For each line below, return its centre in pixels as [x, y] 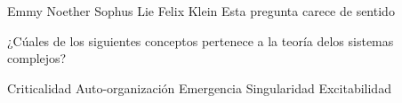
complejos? [37, 58]
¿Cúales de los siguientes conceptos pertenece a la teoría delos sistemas [201, 40]
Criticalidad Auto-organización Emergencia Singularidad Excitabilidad [199, 87]
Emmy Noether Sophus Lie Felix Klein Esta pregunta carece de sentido [201, 11]
